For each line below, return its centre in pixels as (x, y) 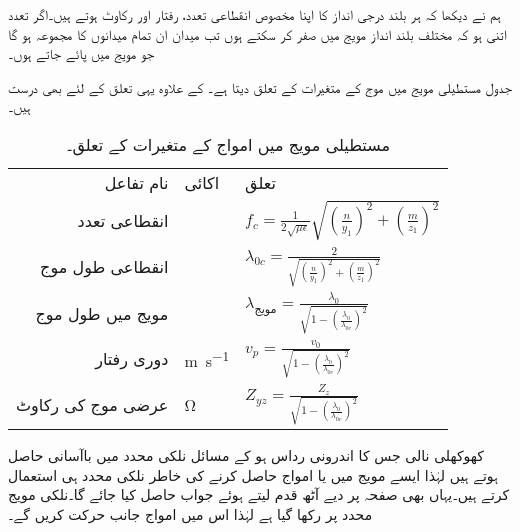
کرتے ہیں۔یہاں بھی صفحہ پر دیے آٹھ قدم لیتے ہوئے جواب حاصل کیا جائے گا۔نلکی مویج (259, 494)
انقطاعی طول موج (104, 266)
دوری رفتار (132, 359)
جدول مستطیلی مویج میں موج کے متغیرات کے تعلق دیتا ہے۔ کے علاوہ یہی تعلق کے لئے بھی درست (260, 86)
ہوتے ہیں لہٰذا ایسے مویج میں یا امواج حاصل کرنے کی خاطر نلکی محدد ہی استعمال (253, 474)
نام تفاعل (136, 182)
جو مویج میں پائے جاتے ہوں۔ (81, 53)
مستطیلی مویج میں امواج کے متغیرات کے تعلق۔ (228, 144)
